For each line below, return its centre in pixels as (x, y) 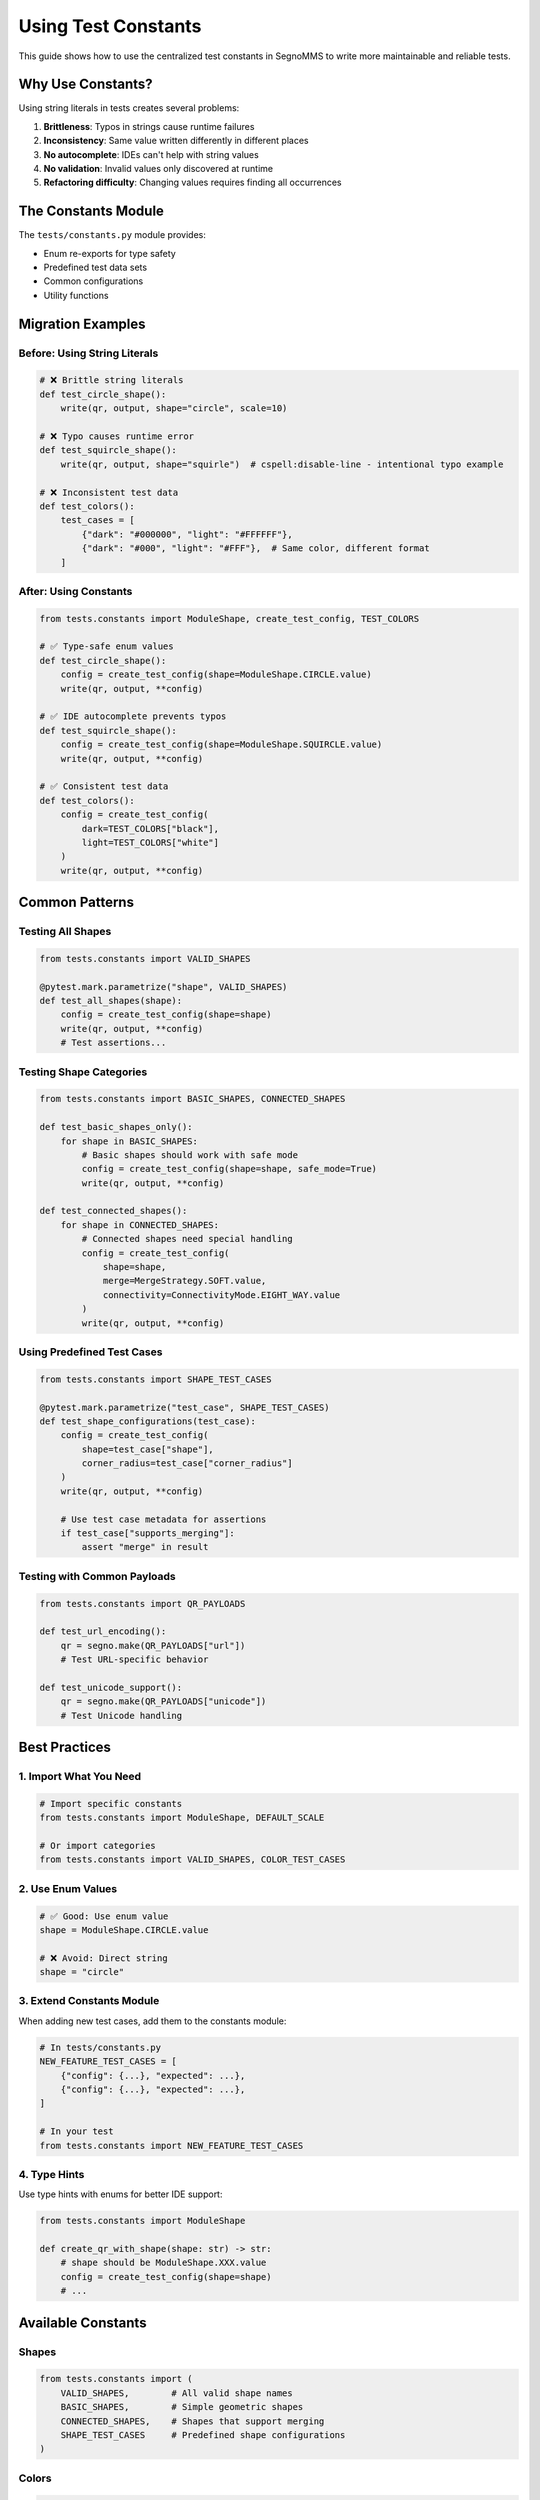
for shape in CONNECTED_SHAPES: (140, 1224)
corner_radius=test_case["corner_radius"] (187, 1463)
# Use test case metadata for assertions (163, 1519)
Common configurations (93, 281)
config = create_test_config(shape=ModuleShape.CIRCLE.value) (216, 674)
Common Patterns (76, 902)
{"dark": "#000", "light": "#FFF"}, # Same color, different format (255, 548)
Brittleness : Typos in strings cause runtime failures (149, 126)
